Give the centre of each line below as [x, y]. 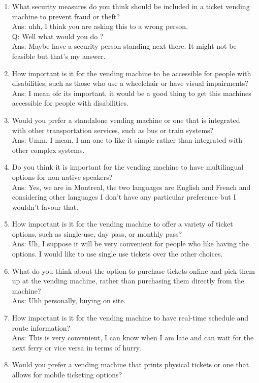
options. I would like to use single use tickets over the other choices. [117, 254]
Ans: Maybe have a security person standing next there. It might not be [124, 46]
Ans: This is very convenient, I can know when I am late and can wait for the [133, 338]
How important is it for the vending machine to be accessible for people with [132, 73]
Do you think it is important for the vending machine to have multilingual [128, 167]
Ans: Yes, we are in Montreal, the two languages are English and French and [131, 187]
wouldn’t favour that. [45, 206]
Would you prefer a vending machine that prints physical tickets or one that [131, 364]
